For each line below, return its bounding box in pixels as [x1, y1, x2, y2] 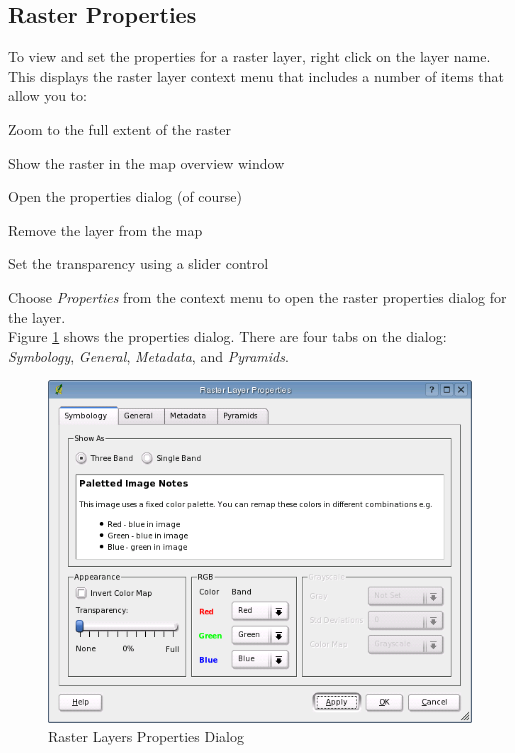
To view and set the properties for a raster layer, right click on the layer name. [8, 46, 491, 67]
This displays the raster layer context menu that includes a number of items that [8, 65, 505, 86]
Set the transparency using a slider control [8, 253, 269, 274]
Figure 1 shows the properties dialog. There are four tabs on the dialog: [8, 326, 447, 347]
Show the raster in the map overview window [8, 152, 285, 173]
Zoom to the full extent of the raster [8, 118, 231, 139]
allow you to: [8, 85, 87, 106]
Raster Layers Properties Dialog [48, 726, 244, 747]
